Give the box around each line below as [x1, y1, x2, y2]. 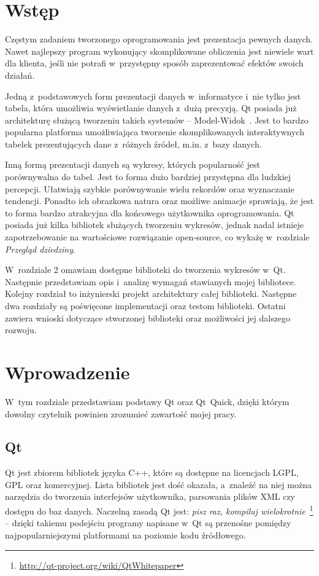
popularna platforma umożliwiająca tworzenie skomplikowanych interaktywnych [5, 125, 304, 138]
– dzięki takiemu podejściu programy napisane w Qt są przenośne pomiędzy [5, 516, 291, 529]
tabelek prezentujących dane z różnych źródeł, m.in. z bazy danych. [5, 137, 262, 150]
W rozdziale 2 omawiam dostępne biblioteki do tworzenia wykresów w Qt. [5, 263, 286, 276]
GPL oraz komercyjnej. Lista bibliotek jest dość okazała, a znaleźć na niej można [5, 478, 312, 491]
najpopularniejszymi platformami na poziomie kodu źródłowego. [5, 528, 246, 541]
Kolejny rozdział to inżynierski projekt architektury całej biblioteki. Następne [5, 287, 297, 300]
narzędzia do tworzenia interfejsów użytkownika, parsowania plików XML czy [5, 490, 295, 503]
